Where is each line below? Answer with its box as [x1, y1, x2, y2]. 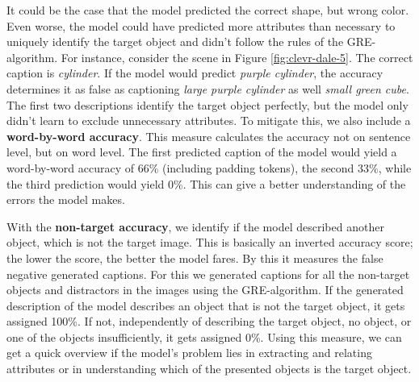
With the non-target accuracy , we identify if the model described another [6, 218, 384, 235]
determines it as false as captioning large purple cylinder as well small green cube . [6, 80, 409, 97]
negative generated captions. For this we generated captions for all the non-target [6, 265, 410, 282]
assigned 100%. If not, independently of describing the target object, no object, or [6, 313, 412, 330]
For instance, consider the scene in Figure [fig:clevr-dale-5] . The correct [61, 48, 413, 65]
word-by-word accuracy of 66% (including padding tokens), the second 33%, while [6, 159, 412, 176]
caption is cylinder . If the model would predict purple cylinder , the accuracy [6, 64, 383, 81]
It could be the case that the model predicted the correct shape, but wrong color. [6, 2, 409, 18]
